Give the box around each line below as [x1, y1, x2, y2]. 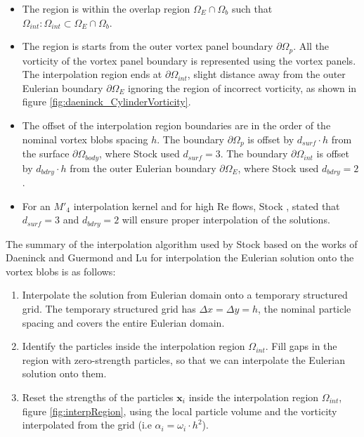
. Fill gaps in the [265, 339, 337, 353]
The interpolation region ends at [22, 67, 162, 81]
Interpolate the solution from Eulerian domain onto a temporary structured [22, 287, 348, 302]
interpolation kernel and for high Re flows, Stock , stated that [73, 198, 340, 213]
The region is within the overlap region [22, 1, 190, 15]
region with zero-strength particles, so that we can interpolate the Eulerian [22, 352, 345, 367]
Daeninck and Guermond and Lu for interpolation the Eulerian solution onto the [6, 250, 354, 265]
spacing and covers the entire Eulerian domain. [22, 315, 225, 330]
